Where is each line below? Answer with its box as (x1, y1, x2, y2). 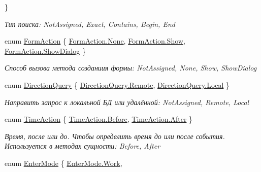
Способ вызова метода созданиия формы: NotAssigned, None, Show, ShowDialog (5, 62, 257, 73)
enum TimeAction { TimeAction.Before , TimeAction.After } (5, 114, 193, 124)
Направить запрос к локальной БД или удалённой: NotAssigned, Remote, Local (5, 96, 249, 107)
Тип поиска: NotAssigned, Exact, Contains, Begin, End (5, 18, 175, 29)
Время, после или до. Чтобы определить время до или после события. (5, 130, 225, 141)
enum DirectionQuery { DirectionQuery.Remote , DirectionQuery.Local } (5, 79, 230, 90)
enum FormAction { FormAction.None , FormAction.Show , (5, 36, 185, 46)
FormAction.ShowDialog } (5, 45, 86, 56)
